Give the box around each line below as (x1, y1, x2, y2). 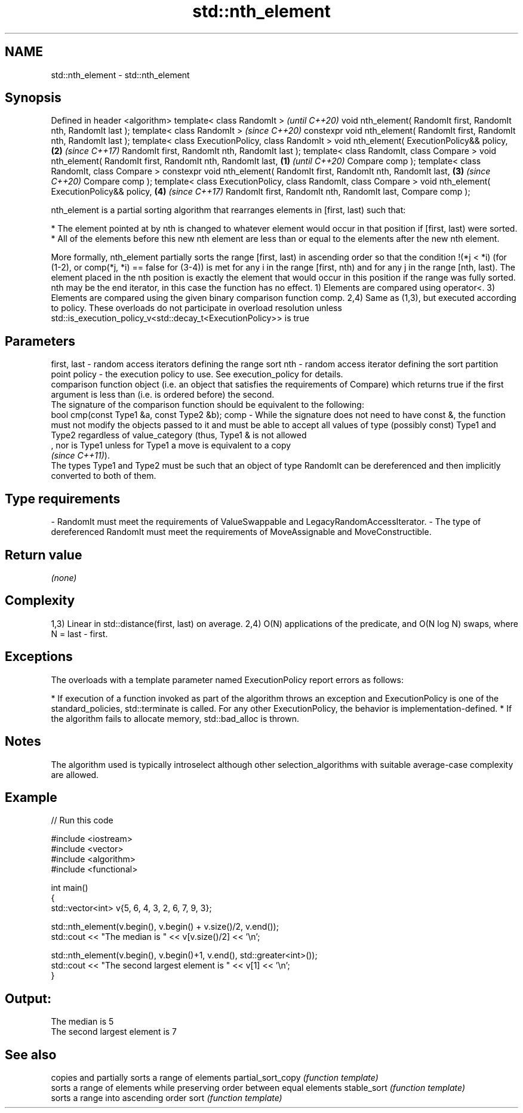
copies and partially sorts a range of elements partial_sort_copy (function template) (51, 1072, 379, 1083)
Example (5, 789, 57, 805)
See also (5, 1047, 57, 1062)
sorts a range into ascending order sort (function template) (51, 1093, 282, 1103)
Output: (5, 991, 51, 1006)
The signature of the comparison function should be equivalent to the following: (51, 399, 364, 410)
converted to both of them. (51, 471, 156, 481)
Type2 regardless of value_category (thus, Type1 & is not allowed (51, 430, 307, 441)
